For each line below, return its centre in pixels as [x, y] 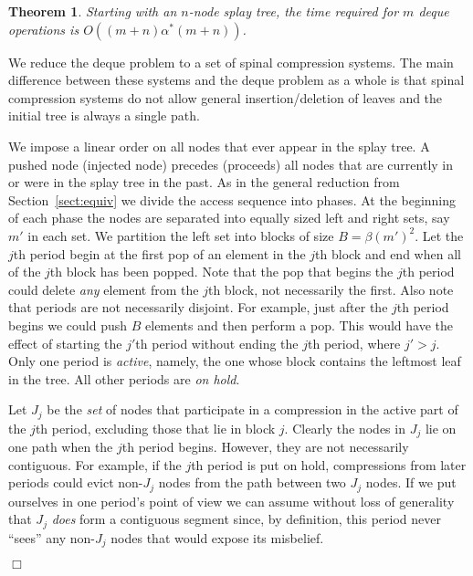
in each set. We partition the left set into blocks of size [181, 235]
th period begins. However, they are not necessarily [265, 447]
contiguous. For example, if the [95, 464]
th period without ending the [217, 343]
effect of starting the [65, 343]
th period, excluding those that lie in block [155, 428]
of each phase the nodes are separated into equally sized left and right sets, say [229, 218]
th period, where [354, 343]
